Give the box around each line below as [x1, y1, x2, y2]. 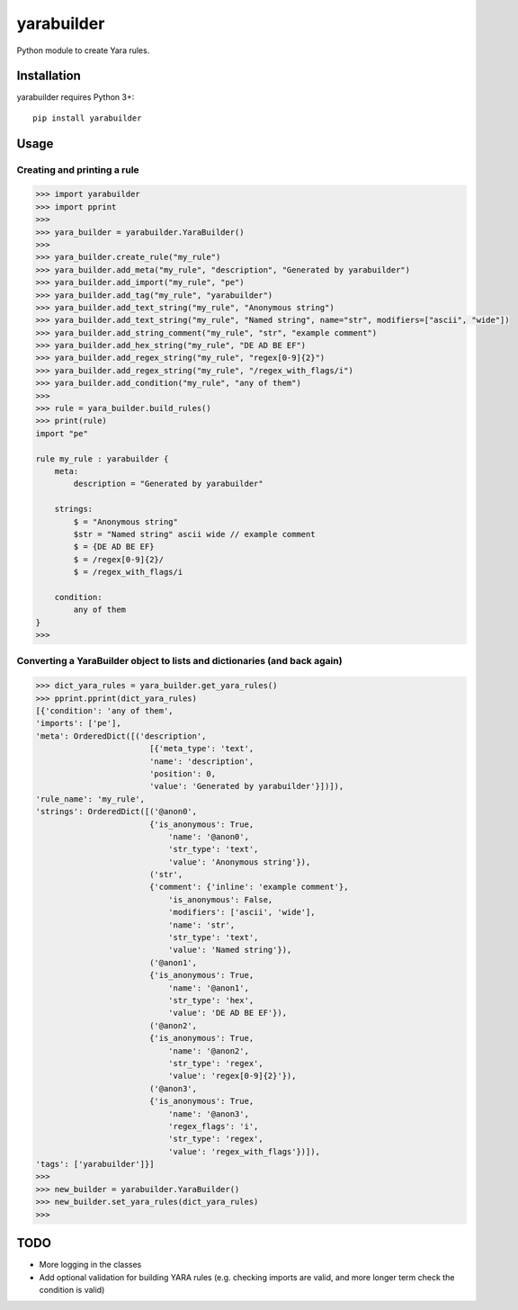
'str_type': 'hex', [167, 995, 255, 1005]
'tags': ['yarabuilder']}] [35, 1159, 155, 1170]
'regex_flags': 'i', [167, 1121, 259, 1131]
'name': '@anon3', [167, 1108, 249, 1119]
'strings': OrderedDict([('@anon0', [35, 806, 198, 817]
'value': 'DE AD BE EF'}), [167, 1008, 288, 1018]
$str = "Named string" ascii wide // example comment [73, 529, 316, 539]
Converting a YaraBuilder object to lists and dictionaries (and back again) [16, 655, 343, 668]
